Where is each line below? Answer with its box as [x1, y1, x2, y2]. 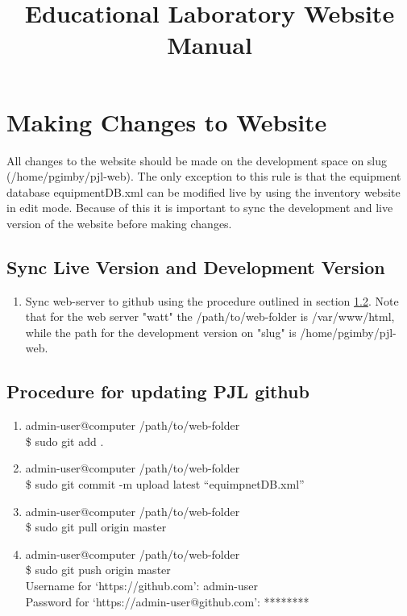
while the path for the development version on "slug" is [25, 323, 297, 340]
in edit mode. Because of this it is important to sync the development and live [6, 199, 393, 216]
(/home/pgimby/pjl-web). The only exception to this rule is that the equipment [6, 168, 401, 185]
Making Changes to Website [6, 105, 327, 138]
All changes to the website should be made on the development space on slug [6, 152, 388, 169]
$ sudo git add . [25, 432, 104, 449]
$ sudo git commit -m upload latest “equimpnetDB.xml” [25, 476, 305, 493]
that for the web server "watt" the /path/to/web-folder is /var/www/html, [25, 308, 395, 325]
